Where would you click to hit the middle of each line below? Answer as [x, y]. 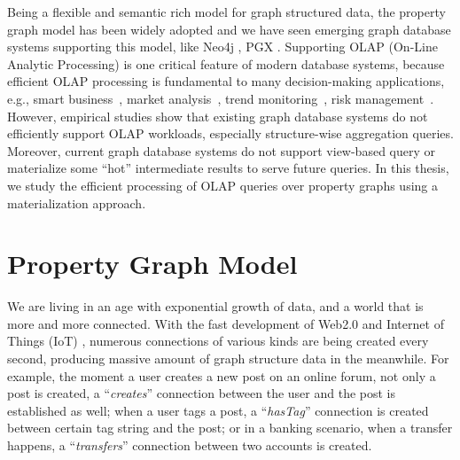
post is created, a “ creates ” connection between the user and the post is [202, 393]
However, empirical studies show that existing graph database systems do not [218, 116]
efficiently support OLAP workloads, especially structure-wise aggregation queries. [230, 133]
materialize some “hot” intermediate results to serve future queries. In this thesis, [228, 168]
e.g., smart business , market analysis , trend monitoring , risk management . [221, 98]
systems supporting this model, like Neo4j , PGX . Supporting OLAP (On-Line [222, 47]
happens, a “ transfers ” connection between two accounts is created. [190, 445]
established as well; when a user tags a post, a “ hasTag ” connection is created [218, 410]
